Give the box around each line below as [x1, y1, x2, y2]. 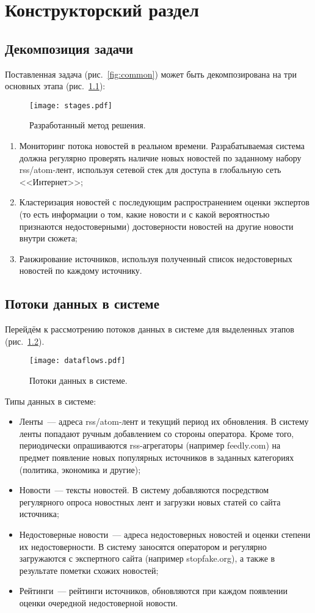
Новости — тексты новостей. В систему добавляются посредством [19, 483, 269, 496]
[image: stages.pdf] [29, 101, 113, 110]
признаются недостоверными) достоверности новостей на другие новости [19, 219, 294, 232]
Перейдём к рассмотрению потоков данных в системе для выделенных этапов [5, 323, 294, 336]
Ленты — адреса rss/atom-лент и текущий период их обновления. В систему [19, 415, 309, 428]
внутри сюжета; [19, 232, 78, 244]
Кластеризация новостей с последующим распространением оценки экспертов [19, 196, 310, 208]
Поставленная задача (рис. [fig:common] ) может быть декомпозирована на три [5, 67, 297, 80]
